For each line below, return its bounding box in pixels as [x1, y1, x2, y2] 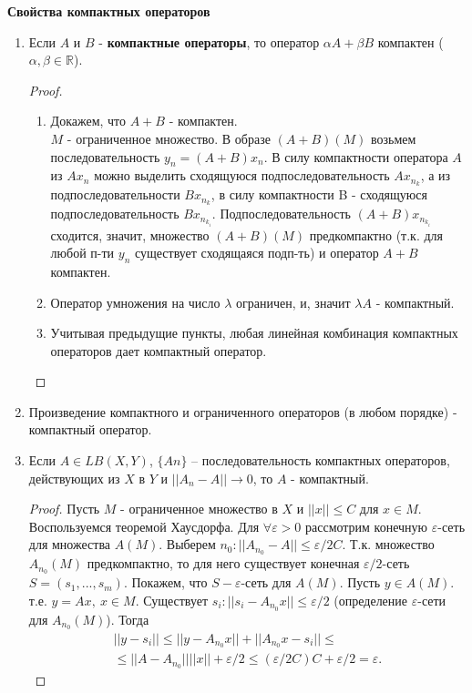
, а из [420, 166, 451, 185]
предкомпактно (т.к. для [309, 225, 443, 244]
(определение [333, 590, 408, 609]
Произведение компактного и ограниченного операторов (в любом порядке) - [28, 402, 457, 421]
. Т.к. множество [342, 535, 435, 554]
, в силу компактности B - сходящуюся [210, 185, 427, 204]
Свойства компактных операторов [7, 2, 210, 20]
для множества [28, 535, 111, 554]
